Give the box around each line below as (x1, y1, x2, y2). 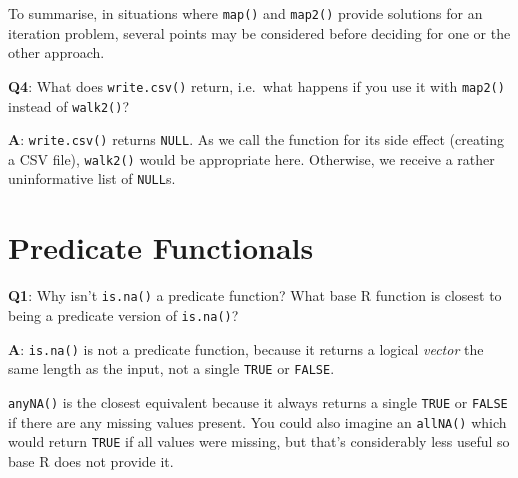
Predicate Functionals (8, 227, 314, 268)
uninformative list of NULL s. (8, 168, 176, 189)
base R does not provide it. (8, 450, 174, 471)
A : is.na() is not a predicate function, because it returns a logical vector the (8, 338, 484, 359)
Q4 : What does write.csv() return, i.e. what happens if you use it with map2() (8, 75, 505, 96)
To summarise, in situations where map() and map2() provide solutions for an (8, 3, 483, 23)
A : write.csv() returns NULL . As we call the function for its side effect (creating (8, 129, 505, 150)
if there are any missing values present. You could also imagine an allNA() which (8, 411, 507, 432)
